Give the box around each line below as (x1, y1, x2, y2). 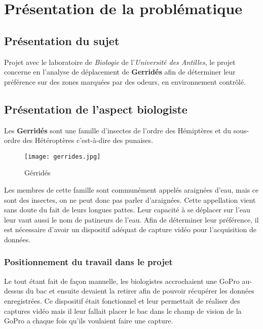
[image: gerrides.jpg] (24, 153, 101, 160)
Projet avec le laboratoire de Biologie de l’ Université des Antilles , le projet (4, 56, 236, 67)
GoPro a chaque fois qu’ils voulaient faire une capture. (4, 315, 173, 326)
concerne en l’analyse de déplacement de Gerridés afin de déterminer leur (4, 66, 236, 77)
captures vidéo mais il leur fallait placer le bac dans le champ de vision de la (4, 305, 242, 316)
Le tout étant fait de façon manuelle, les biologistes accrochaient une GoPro (4, 275, 240, 286)
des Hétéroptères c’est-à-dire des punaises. (22, 135, 154, 145)
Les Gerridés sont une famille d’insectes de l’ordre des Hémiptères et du (4, 125, 232, 135)
